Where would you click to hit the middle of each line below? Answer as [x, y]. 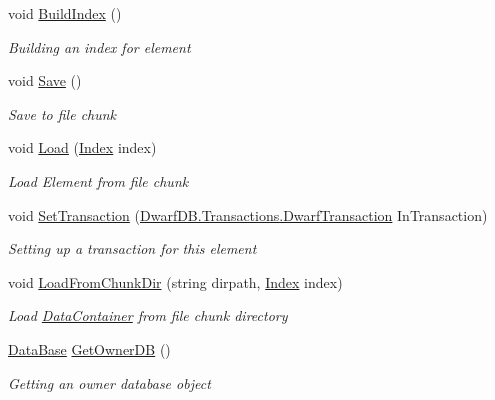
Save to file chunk [62, 113]
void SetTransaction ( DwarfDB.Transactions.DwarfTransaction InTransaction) [248, 214]
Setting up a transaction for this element [132, 248]
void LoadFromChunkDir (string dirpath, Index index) [175, 281]
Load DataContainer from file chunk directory [148, 315]
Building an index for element [99, 46]
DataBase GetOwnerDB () [89, 348]
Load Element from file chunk [98, 180]
